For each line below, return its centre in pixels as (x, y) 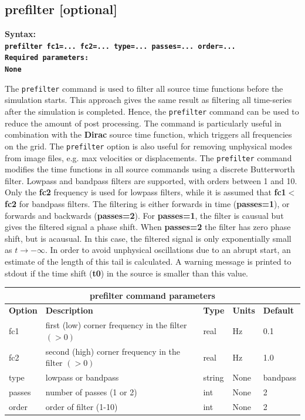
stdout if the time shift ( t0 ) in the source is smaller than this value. (127, 273)
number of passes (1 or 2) (91, 392)
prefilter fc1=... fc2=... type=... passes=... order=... (120, 46)
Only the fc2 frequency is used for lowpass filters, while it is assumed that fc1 (145, 192)
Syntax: (20, 34)
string (213, 377)
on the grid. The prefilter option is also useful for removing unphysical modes (149, 146)
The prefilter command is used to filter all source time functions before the (144, 88)
